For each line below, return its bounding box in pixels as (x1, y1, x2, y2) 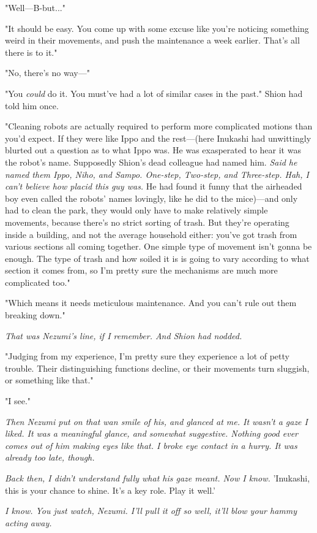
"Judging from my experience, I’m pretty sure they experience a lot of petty (5, 350, 289, 362)
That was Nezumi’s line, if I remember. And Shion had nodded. (5, 329, 242, 342)
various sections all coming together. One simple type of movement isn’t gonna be (5, 240, 312, 253)
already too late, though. (5, 451, 95, 464)
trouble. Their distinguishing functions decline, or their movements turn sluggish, (5, 361, 310, 374)
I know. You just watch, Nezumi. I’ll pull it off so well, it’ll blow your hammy (5, 504, 297, 517)
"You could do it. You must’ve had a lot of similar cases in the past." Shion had (5, 86, 303, 99)
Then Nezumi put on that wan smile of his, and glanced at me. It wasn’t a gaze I (5, 415, 308, 428)
